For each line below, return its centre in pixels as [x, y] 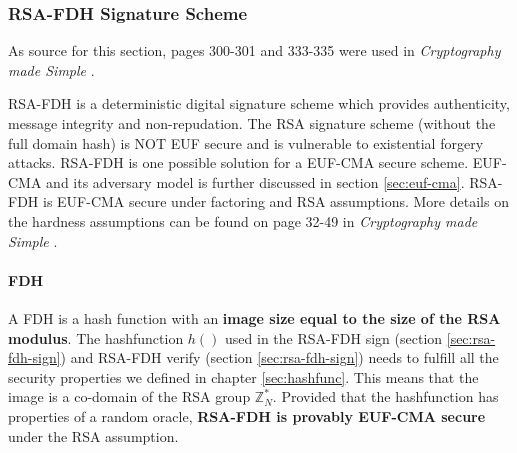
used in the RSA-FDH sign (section [334, 337]
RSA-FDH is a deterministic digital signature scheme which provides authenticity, [259, 103]
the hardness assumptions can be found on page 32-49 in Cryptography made [243, 220]
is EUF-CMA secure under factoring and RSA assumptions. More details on [275, 201]
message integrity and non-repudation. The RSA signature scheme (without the [252, 123]
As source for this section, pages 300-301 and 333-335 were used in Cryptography [254, 50]
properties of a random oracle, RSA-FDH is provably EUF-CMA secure [247, 415]
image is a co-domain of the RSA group [129, 396]
